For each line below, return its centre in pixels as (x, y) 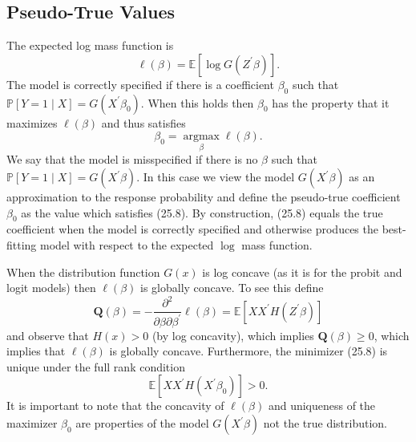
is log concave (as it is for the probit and (302, 272)
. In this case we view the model (216, 176)
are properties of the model (142, 423)
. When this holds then (197, 102)
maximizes (32, 122)
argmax (201, 137)
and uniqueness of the (322, 406)
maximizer (32, 423)
